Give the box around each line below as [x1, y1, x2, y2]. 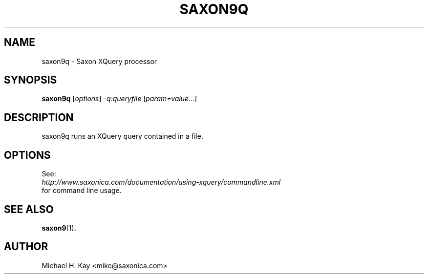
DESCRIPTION [4, 111, 74, 124]
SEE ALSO [4, 203, 54, 215]
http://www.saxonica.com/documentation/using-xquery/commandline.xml [42, 178, 281, 187]
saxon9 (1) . [42, 223, 77, 232]
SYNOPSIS [4, 74, 57, 86]
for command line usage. [42, 186, 122, 195]
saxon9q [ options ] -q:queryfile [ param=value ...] [42, 94, 197, 103]
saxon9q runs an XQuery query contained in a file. [42, 132, 203, 141]
